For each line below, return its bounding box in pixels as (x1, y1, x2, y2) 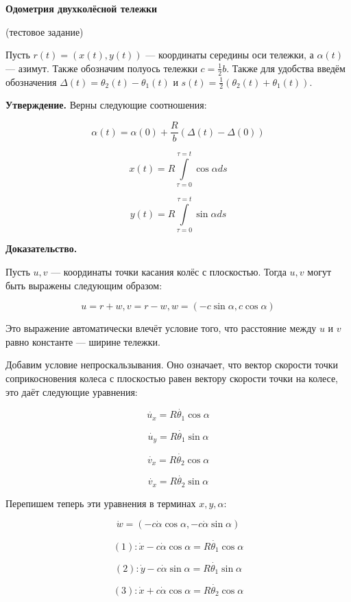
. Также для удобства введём (226, 60, 346, 75)
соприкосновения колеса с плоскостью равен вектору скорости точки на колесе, (5, 370, 338, 385)
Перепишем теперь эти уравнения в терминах (5, 495, 196, 510)
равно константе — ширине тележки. (5, 334, 160, 348)
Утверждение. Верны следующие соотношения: (5, 98, 207, 112)
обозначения (5, 74, 57, 89)
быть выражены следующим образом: (5, 278, 162, 292)
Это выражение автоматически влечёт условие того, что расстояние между (5, 321, 317, 335)
